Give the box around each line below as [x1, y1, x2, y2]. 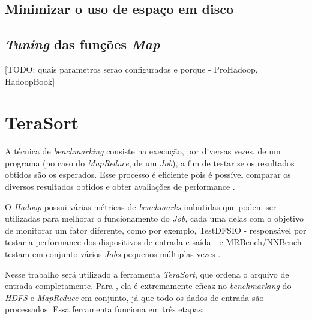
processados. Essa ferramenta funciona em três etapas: [5, 303, 205, 315]
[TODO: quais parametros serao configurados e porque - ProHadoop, [5, 62, 258, 75]
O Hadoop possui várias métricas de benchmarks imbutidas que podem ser [5, 200, 277, 213]
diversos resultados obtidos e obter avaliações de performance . [5, 180, 235, 193]
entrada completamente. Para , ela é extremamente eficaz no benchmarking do [5, 279, 292, 292]
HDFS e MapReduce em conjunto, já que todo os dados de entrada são [5, 291, 264, 303]
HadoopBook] [5, 74, 55, 87]
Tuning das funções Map [5, 35, 160, 53]
